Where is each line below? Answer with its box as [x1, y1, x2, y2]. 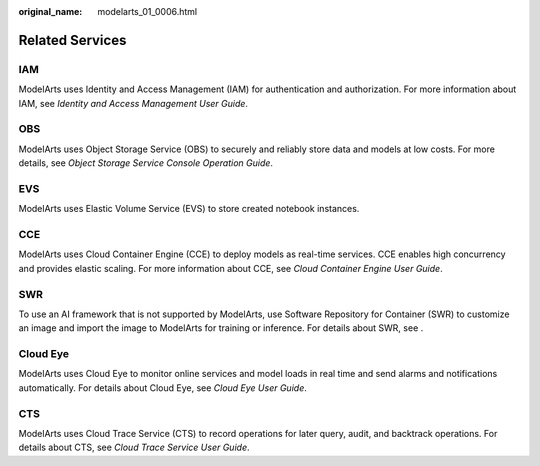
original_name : [18, 6, 83, 17]
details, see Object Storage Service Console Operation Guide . [18, 157, 274, 169]
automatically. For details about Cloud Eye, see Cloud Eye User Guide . [18, 381, 307, 394]
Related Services [18, 31, 127, 49]
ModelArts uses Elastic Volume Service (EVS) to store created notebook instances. [18, 203, 360, 215]
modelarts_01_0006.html [97, 6, 198, 17]
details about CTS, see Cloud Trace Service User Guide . [18, 441, 250, 454]
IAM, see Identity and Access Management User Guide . [18, 97, 249, 109]
